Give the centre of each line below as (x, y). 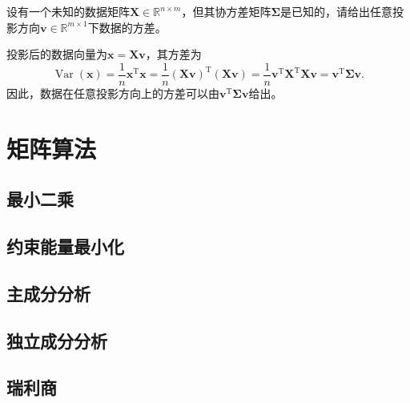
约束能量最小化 (65, 246)
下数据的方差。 (127, 27)
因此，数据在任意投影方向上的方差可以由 (113, 93)
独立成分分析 (57, 340)
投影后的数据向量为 (57, 54)
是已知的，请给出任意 (337, 11)
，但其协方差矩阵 (226, 11)
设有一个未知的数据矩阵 (68, 11)
